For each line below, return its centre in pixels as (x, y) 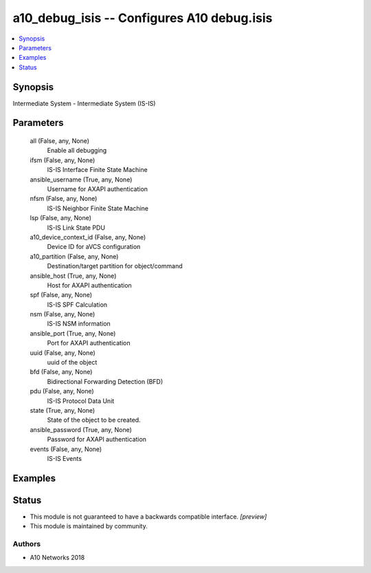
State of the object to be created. (94, 420)
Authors (27, 544)
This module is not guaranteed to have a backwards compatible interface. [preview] (148, 517)
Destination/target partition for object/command (115, 266)
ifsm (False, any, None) (63, 160)
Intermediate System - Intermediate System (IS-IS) (84, 103)
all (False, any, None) (59, 141)
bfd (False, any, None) (61, 372)
